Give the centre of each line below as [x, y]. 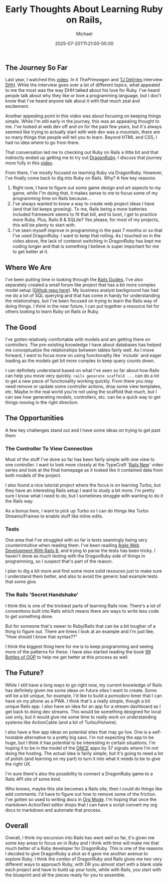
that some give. [21, 582]
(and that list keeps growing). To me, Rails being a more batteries [79, 209]
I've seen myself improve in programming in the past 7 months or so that [88, 230]
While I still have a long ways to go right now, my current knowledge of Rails [84, 685]
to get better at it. [30, 252]
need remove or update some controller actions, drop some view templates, [83, 386]
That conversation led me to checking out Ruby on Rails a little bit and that [82, 152]
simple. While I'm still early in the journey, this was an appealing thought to [82, 121]
